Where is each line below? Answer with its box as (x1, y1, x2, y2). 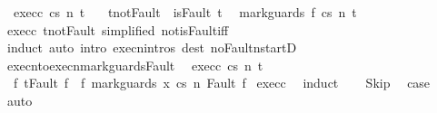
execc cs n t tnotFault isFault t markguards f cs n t (13, 3, 357, 21)
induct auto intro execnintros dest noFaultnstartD (6, 38, 297, 57)
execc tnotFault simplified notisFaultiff (6, 20, 229, 39)
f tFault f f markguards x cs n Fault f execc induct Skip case (13, 73, 431, 92)
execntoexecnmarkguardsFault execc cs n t (6, 55, 263, 74)
